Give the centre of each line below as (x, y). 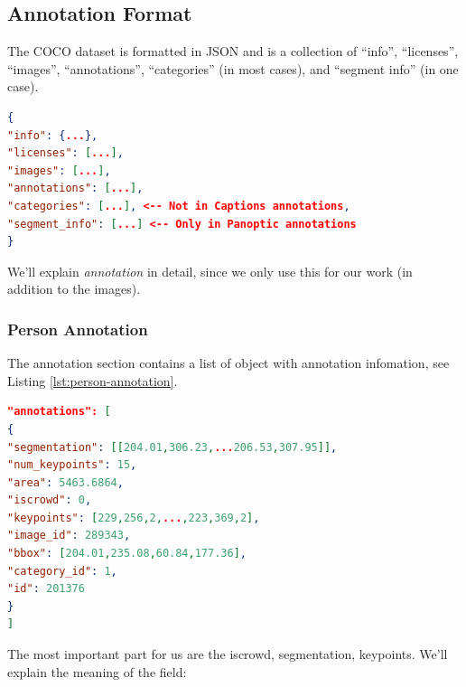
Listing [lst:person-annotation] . (93, 380)
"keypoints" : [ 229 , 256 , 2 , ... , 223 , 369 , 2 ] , (134, 518)
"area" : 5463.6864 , (65, 482)
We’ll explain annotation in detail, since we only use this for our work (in (210, 271)
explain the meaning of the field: (97, 671)
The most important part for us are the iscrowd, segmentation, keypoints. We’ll (228, 654)
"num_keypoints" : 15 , (72, 465)
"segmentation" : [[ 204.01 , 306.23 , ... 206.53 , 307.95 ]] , (172, 447)
